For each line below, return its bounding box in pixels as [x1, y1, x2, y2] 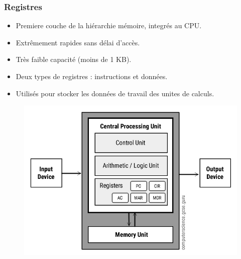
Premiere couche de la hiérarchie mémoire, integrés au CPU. [16, 20, 202, 31]
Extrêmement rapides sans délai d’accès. [16, 37, 140, 47]
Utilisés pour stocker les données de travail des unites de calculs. [16, 88, 214, 98]
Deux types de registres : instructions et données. [16, 71, 168, 81]
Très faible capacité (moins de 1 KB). [16, 54, 132, 64]
